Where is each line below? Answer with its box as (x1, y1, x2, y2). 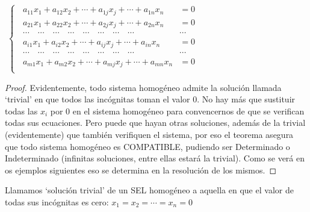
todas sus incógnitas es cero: (5, 195, 109, 208)
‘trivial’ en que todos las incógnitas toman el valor (5, 93, 190, 105)
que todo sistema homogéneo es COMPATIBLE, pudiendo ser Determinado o (5, 140, 290, 152)
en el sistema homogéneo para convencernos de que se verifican (72, 104, 305, 117)
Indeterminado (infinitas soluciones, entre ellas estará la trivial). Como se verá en (5, 152, 305, 164)
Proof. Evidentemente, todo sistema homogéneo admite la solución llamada (5, 81, 282, 93)
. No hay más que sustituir (197, 93, 296, 105)
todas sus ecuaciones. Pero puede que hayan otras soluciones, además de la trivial (5, 116, 306, 129)
